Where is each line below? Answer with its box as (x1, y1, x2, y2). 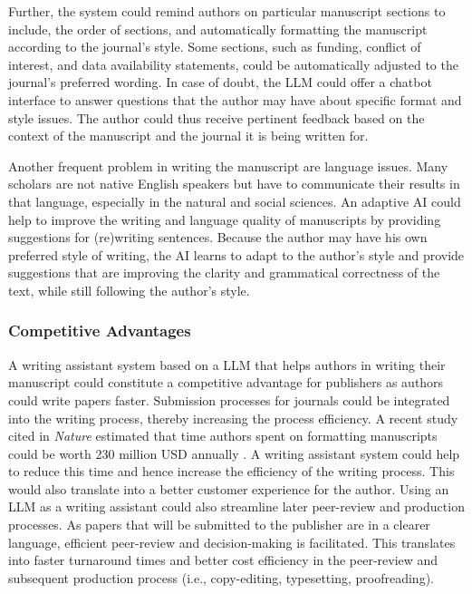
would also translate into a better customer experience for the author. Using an (8, 479, 449, 498)
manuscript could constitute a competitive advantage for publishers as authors (8, 373, 444, 392)
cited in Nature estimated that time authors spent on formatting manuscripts (8, 426, 438, 445)
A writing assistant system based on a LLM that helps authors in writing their (8, 355, 446, 374)
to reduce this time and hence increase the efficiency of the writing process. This (8, 462, 455, 481)
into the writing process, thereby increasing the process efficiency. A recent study (8, 408, 458, 427)
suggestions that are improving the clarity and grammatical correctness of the (8, 263, 440, 282)
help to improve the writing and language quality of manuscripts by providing (8, 209, 441, 229)
